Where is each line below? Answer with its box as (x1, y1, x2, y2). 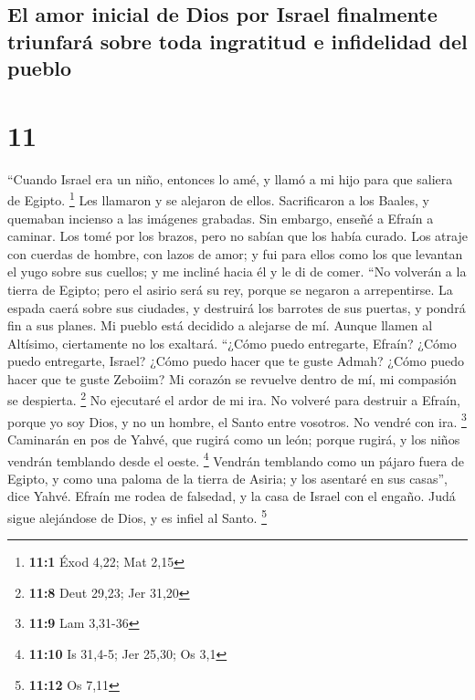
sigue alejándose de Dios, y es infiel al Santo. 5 (7, 506, 267, 527)
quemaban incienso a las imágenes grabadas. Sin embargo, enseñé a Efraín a (7, 208, 434, 227)
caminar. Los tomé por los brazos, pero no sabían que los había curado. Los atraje (7, 226, 468, 246)
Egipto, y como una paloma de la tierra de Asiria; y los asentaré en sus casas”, (7, 468, 448, 487)
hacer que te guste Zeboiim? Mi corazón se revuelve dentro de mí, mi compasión (7, 369, 457, 388)
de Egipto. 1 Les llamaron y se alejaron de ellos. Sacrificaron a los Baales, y (7, 188, 429, 209)
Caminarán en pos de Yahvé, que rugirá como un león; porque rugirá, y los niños (7, 429, 460, 448)
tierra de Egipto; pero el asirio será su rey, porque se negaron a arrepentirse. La (7, 279, 453, 298)
